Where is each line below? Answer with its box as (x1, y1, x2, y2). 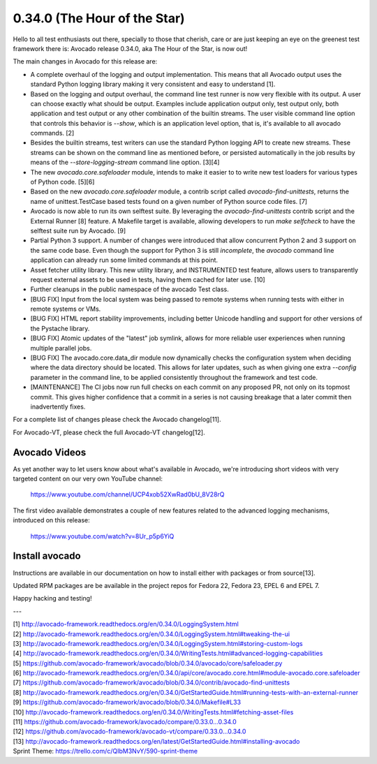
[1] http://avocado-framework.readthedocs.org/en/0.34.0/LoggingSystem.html (13, 620, 239, 629)
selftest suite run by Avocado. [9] (30, 226, 126, 235)
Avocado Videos (13, 446, 87, 458)
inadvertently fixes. (30, 402, 86, 411)
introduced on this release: (13, 516, 90, 524)
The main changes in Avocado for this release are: (13, 57, 158, 66)
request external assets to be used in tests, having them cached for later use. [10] (30, 275, 265, 284)
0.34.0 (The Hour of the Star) (13, 10, 185, 26)
